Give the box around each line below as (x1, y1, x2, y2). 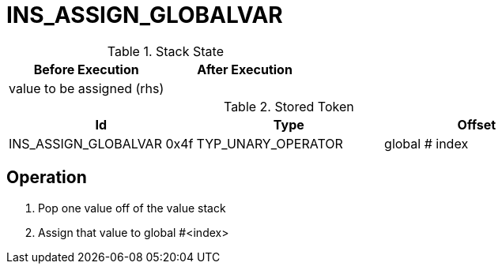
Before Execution (33, 61, 139, 77)
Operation (6, 167, 87, 188)
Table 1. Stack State (107, 43, 224, 59)
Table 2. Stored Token (223, 98, 354, 114)
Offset (457, 116, 496, 133)
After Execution (197, 61, 293, 77)
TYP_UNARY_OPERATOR (196, 135, 343, 152)
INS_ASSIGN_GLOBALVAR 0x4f (9, 135, 194, 152)
